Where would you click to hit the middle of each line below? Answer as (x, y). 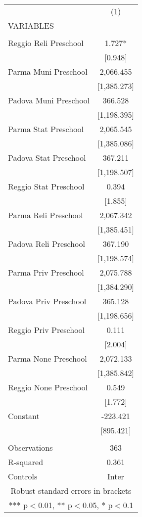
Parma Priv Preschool (46, 272)
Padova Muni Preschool (49, 100)
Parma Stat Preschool (46, 129)
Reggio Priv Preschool (47, 330)
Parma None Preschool (47, 358)
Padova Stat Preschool (47, 158)
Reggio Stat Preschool (46, 186)
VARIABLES (31, 25)
